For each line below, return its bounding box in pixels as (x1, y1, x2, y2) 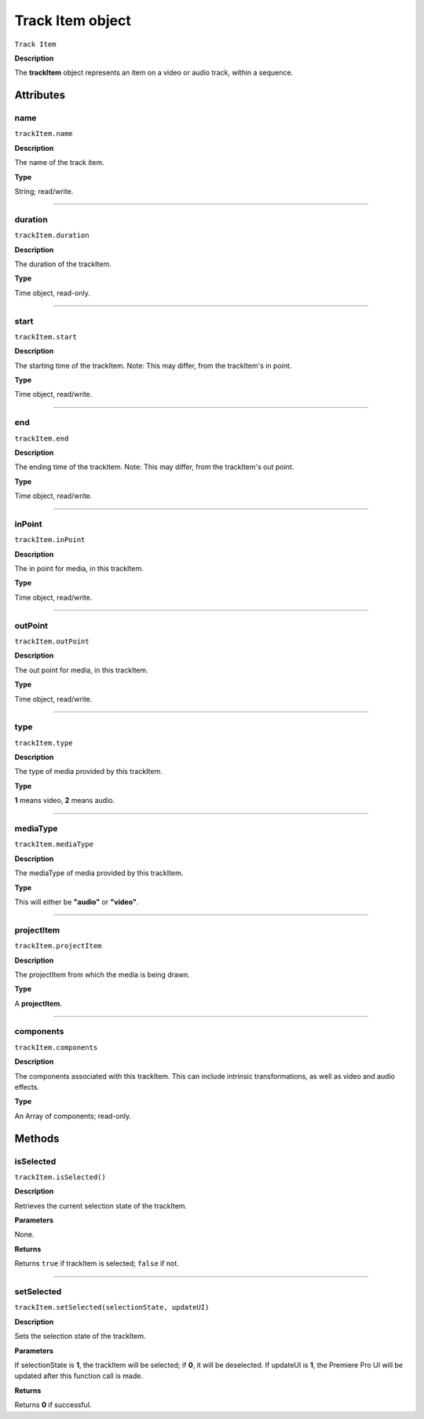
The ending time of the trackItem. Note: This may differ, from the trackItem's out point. (14, 462, 294, 471)
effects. (14, 1082, 39, 1091)
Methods (14, 1131, 60, 1145)
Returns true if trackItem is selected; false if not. (14, 1259, 180, 1268)
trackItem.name (14, 130, 74, 138)
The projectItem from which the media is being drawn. (14, 970, 190, 979)
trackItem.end (14, 434, 69, 443)
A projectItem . (14, 999, 63, 1008)
